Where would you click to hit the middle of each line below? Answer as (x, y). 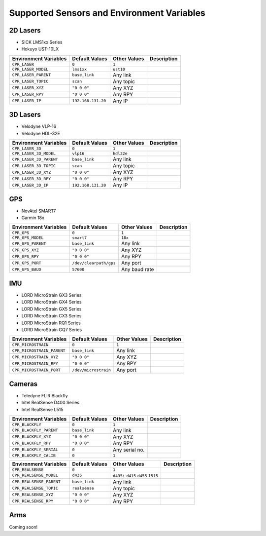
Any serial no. (129, 450)
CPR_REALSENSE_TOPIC (35, 488)
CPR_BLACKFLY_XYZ (32, 437)
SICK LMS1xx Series (42, 42)
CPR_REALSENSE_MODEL (35, 476)
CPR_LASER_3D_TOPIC (34, 166)
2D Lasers (25, 30)
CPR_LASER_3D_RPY (32, 178)
